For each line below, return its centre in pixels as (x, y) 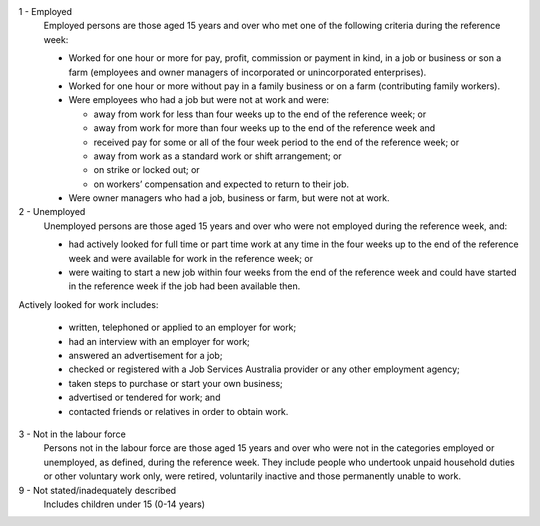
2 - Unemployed (52, 212)
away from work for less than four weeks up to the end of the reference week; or (260, 114)
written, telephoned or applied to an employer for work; (182, 327)
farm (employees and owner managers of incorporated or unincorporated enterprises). (247, 72)
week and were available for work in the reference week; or (191, 258)
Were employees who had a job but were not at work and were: (199, 100)
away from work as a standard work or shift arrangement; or (217, 156)
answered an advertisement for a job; (145, 355)
